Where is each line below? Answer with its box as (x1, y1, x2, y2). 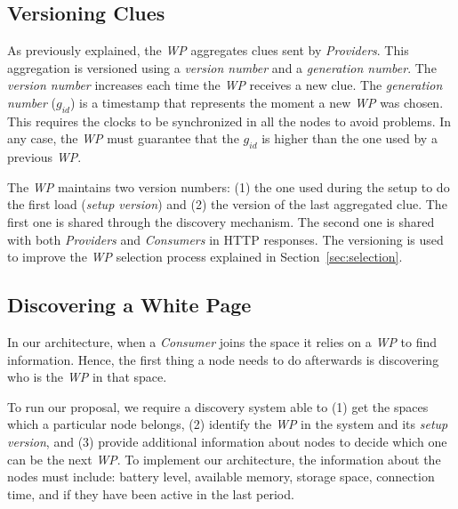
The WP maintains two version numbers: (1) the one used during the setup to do (7, 177, 450, 196)
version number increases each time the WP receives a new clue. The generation (7, 76, 443, 94)
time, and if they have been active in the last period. (7, 484, 294, 503)
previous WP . (7, 148, 82, 166)
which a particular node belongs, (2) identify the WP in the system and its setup (7, 415, 448, 433)
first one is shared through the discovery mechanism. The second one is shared (7, 212, 435, 230)
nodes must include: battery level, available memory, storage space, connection (7, 467, 435, 486)
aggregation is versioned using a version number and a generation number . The (7, 58, 437, 77)
